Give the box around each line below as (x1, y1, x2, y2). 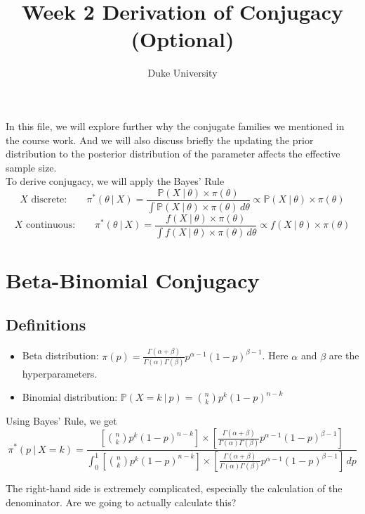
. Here (262, 348, 288, 363)
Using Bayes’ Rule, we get (6, 413, 117, 428)
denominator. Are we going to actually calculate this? (6, 494, 237, 509)
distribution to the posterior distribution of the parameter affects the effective (6, 146, 340, 161)
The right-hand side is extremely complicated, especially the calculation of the (6, 480, 343, 495)
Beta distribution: (22, 348, 99, 363)
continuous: (25, 220, 76, 231)
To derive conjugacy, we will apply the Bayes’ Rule (6, 174, 225, 188)
